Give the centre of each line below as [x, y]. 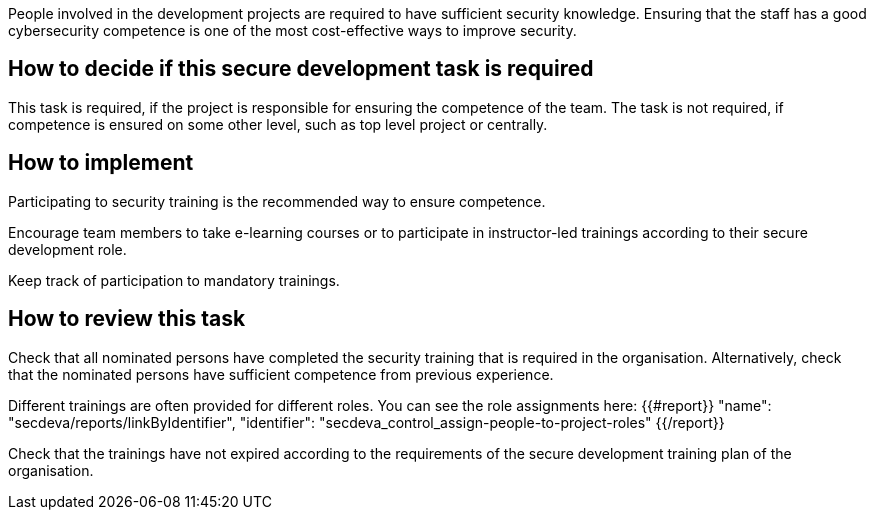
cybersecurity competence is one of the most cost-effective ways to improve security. [292, 30]
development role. [67, 249]
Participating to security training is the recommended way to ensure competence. [277, 201]
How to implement [101, 163]
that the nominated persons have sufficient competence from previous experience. [281, 374]
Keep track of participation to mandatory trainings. [174, 280]
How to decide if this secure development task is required [301, 69]
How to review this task [127, 319]
